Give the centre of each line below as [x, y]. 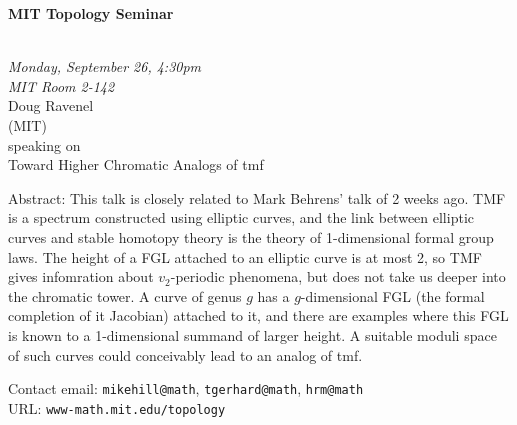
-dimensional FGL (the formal [392, 295]
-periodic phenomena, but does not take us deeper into [338, 276]
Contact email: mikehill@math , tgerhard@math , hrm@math [186, 388]
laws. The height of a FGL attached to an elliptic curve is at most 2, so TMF [245, 256]
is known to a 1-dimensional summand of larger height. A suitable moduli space [252, 334]
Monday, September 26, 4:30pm [105, 66]
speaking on [44, 144]
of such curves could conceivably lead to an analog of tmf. [185, 354]
